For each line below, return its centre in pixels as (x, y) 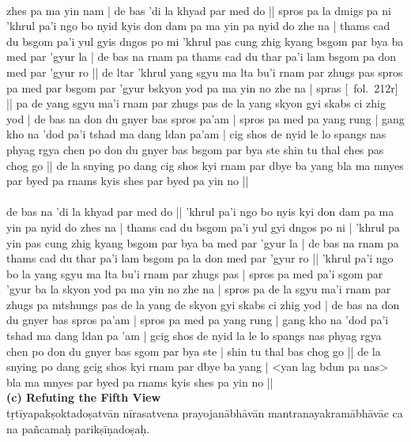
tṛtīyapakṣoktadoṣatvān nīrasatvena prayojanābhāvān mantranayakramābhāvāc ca (205, 413)
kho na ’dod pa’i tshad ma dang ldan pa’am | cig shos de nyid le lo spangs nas (196, 134)
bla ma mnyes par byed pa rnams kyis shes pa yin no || (140, 382)
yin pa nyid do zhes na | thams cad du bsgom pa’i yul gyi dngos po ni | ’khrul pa (203, 227)
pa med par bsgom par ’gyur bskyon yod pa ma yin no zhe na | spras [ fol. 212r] (202, 87)
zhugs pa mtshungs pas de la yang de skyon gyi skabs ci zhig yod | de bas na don (203, 304)
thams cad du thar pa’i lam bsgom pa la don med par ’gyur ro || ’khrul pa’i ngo (200, 258)
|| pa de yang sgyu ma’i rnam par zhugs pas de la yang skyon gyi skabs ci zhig (196, 103)
